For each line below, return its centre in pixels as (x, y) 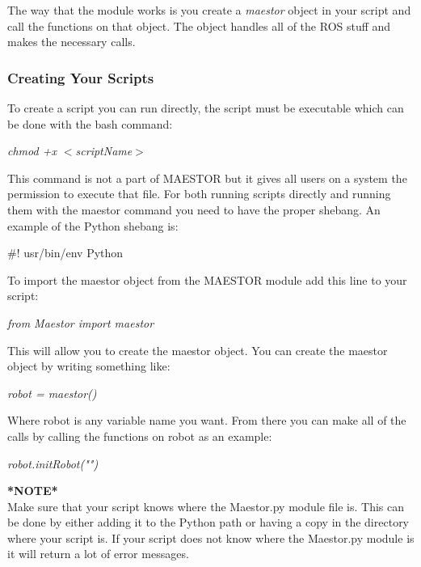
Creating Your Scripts (81, 77)
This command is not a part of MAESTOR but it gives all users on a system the (207, 178)
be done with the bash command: (90, 123)
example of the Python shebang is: (93, 225)
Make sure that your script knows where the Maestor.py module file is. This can (206, 506)
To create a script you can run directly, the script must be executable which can (206, 108)
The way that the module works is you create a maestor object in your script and (209, 10)
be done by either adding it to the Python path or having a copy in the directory (208, 522)
